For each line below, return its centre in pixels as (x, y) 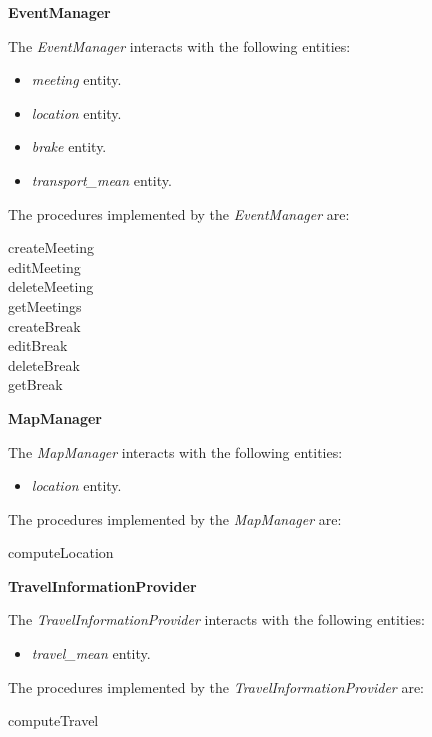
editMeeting (44, 266)
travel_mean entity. (91, 653)
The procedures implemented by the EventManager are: (179, 213)
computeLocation (61, 552)
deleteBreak (44, 364)
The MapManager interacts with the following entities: (175, 451)
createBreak (44, 325)
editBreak (38, 345)
